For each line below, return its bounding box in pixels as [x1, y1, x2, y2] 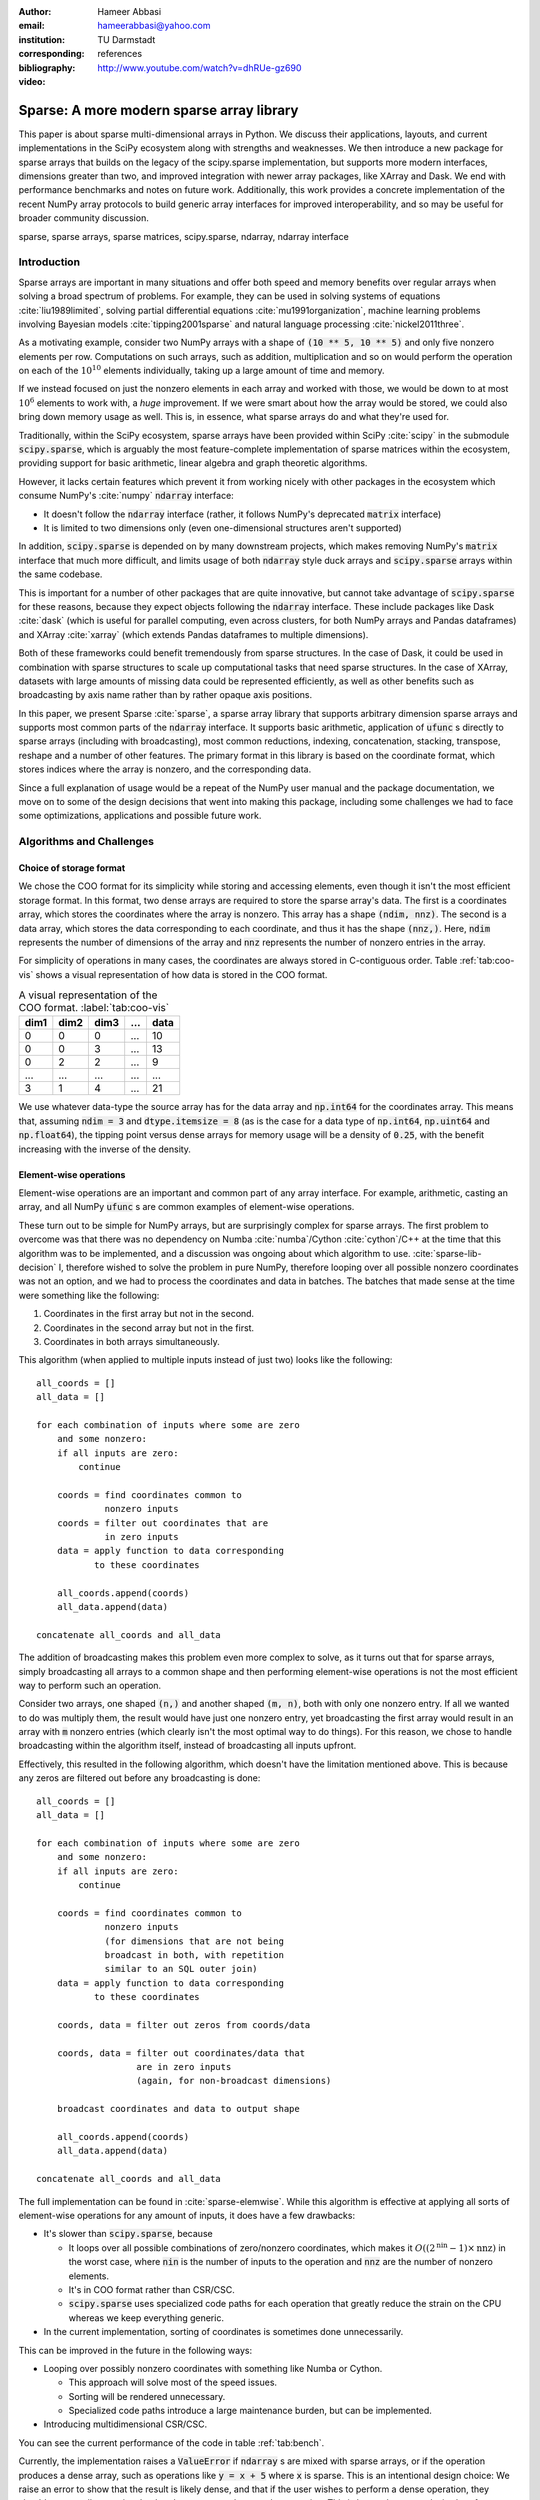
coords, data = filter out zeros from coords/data [56, 2019, 311, 2030]
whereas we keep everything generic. [68, 2311, 225, 2324]
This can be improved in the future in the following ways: [18, 2344, 253, 2356]
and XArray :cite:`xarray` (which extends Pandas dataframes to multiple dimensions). [18, 628, 369, 640]
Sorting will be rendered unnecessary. [68, 2390, 226, 2402]
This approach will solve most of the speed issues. [68, 2376, 278, 2389]
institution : [18, 33, 66, 45]
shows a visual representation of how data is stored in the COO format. [35, 968, 328, 980]
